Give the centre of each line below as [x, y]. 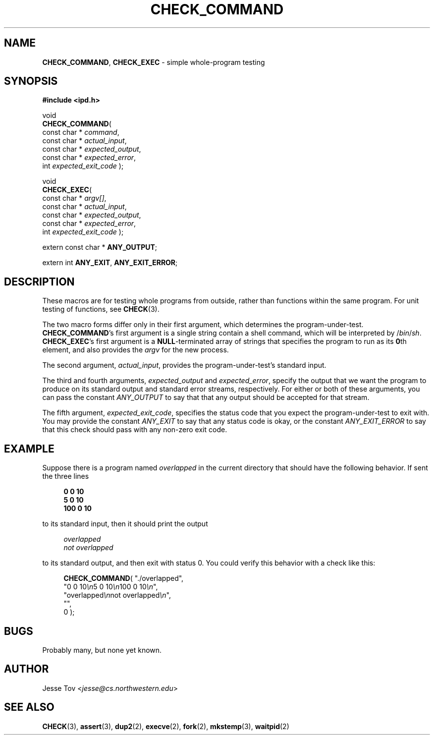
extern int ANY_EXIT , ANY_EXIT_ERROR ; [110, 263]
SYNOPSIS [31, 81]
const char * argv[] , [74, 198]
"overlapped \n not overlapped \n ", [117, 595]
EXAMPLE [29, 449]
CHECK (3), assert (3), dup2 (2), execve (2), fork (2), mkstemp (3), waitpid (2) [166, 726]
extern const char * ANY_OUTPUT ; [100, 247]
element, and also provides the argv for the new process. [136, 350]
